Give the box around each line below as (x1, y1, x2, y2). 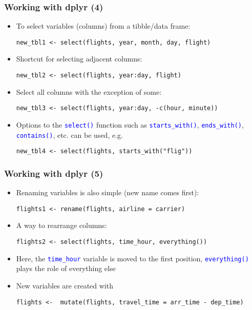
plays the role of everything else (16, 263, 116, 274)
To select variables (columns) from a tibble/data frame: (16, 20, 191, 31)
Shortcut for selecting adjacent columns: (16, 53, 142, 64)
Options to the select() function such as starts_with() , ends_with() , (16, 119, 244, 130)
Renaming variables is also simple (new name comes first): (16, 187, 199, 198)
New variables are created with (16, 280, 113, 291)
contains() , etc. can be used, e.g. (16, 129, 123, 140)
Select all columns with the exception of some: (16, 86, 162, 97)
